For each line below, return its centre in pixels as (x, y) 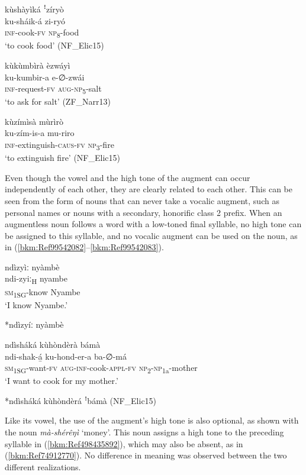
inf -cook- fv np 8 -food (42, 33)
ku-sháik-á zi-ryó (35, 20)
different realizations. (43, 466)
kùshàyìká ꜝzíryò (34, 9)
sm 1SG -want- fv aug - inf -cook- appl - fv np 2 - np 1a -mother (101, 368)
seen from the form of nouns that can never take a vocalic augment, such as (142, 200)
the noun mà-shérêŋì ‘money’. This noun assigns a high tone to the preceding (144, 432)
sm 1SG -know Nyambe (43, 292)
